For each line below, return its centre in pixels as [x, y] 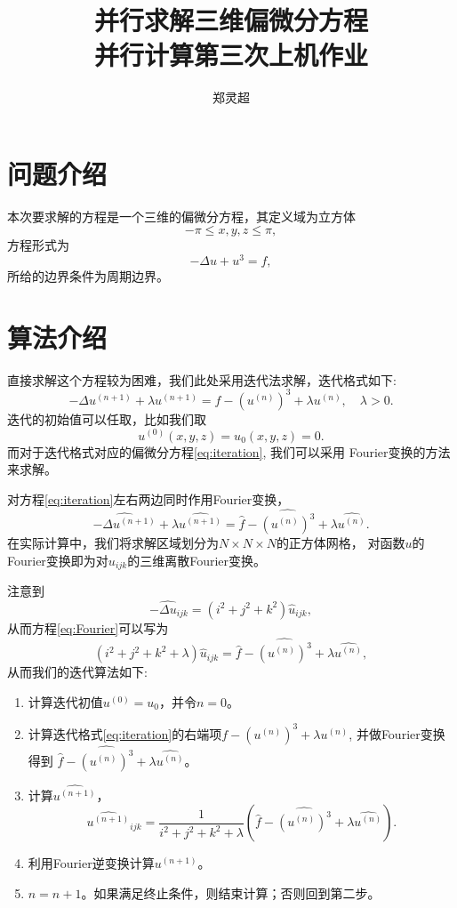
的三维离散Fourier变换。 [197, 560]
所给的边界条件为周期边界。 [88, 276]
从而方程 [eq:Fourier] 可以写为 [88, 627]
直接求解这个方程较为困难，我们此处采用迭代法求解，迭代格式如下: [202, 379]
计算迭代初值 [65, 701]
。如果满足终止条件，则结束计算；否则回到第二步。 [231, 893]
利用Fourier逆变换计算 [91, 863]
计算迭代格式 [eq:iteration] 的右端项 [125, 733]
